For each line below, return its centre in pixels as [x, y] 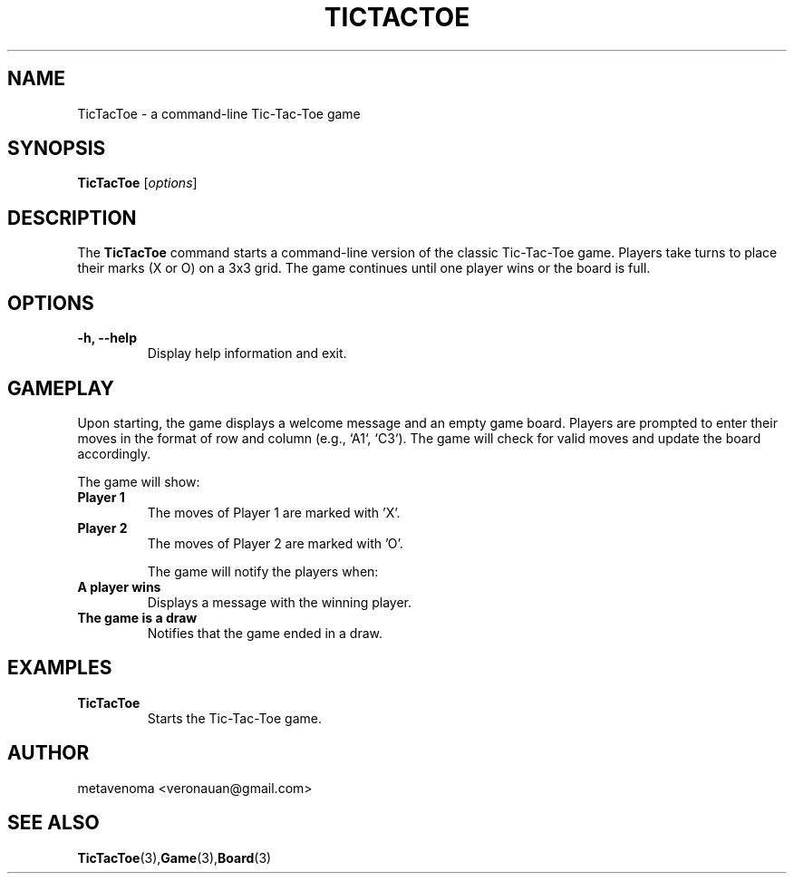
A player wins [119, 586]
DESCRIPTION [72, 218]
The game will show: [139, 481]
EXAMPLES [60, 668]
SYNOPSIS [57, 149]
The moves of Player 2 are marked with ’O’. [275, 543]
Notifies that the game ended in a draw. [265, 633]
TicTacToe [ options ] [137, 183]
